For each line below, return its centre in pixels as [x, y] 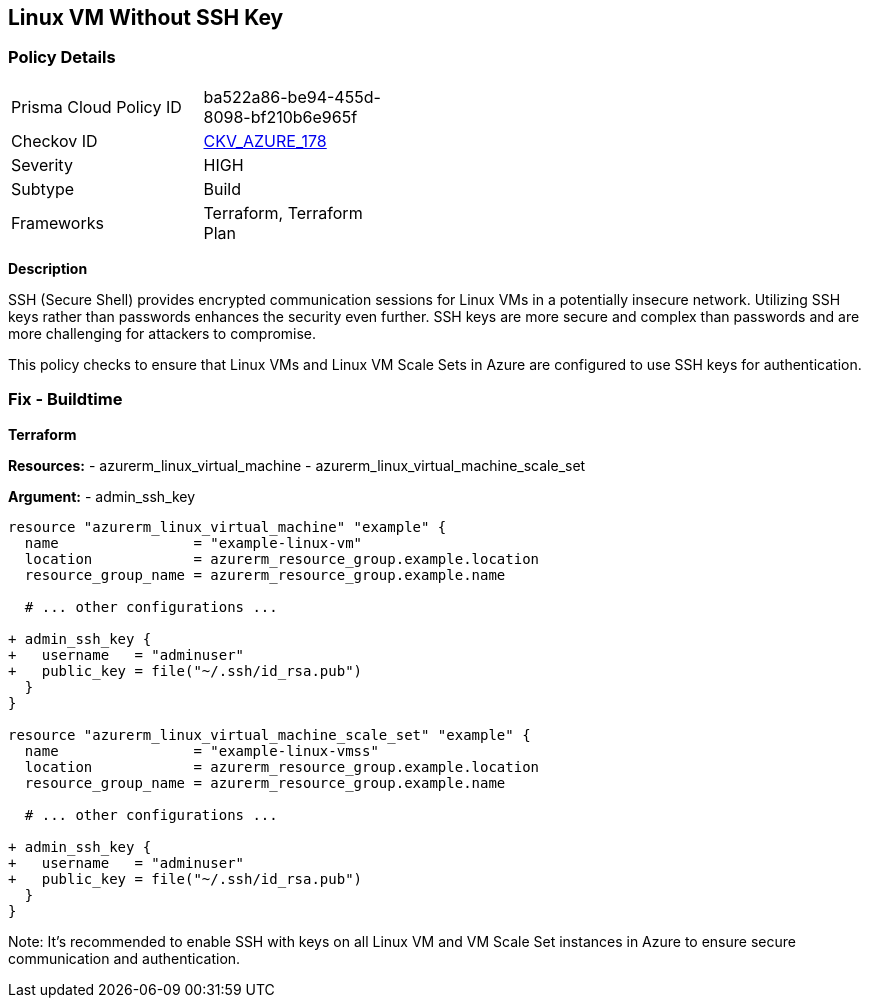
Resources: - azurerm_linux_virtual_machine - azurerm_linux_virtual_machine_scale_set [297, 465]
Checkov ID [54, 140]
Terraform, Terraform [283, 212]
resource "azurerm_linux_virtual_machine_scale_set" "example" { [269, 734]
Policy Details [62, 57]
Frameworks [57, 222]
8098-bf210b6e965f [280, 116]
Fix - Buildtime [65, 399]
